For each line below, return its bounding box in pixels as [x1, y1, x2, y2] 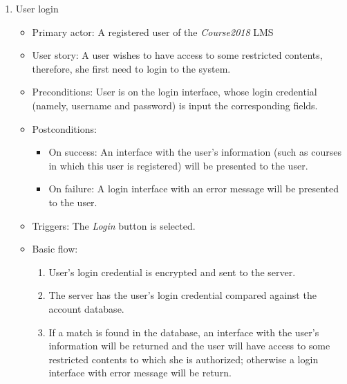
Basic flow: [32, 241, 78, 256]
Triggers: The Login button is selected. [32, 218, 196, 232]
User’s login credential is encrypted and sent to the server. [48, 264, 296, 279]
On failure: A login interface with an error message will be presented [48, 181, 339, 196]
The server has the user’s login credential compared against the [48, 288, 317, 302]
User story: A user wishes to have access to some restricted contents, [32, 48, 323, 62]
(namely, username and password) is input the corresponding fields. [32, 98, 318, 112]
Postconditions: [32, 121, 97, 136]
